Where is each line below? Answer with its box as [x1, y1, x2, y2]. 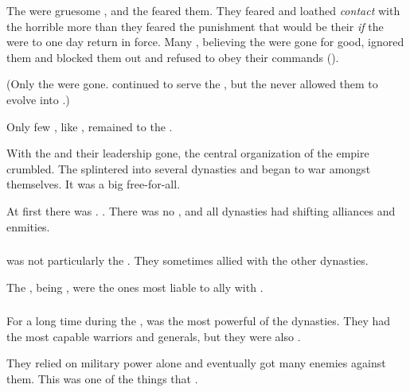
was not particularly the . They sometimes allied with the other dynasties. [6, 252, 369, 269]
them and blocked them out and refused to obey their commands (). [6, 49, 339, 65]
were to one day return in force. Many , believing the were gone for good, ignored [6, 33, 404, 50]
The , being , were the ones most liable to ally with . [6, 278, 264, 295]
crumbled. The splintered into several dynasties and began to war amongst [6, 160, 371, 177]
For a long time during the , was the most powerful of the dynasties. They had [6, 312, 391, 329]
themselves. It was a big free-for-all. [6, 176, 181, 192]
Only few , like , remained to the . [6, 118, 173, 134]
